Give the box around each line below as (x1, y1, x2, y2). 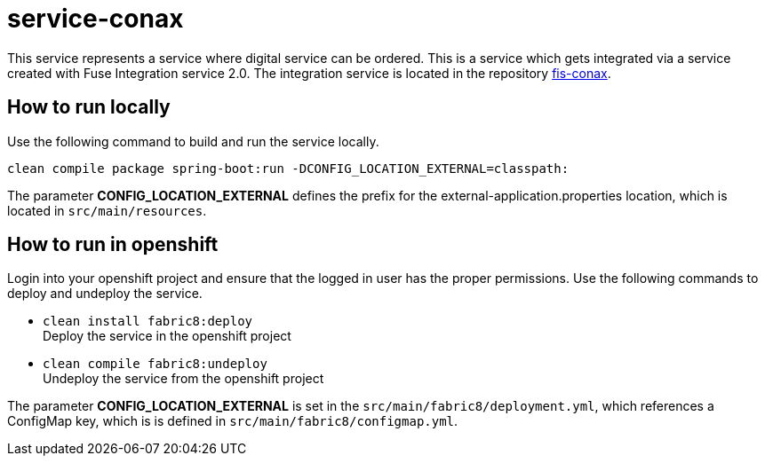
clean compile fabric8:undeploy (43, 357, 267, 372)
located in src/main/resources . (7, 202, 207, 218)
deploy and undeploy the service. (7, 286, 203, 302)
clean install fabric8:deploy (43, 314, 253, 329)
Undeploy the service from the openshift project (43, 371, 324, 387)
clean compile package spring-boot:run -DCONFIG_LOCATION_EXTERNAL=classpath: (7, 161, 570, 176)
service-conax (7, 4, 184, 34)
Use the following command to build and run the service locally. (7, 133, 379, 149)
